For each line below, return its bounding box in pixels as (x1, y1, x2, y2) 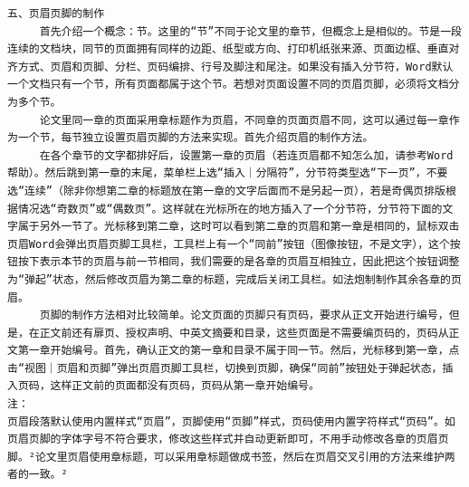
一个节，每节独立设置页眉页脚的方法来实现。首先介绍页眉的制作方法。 (17, 131, 374, 145)
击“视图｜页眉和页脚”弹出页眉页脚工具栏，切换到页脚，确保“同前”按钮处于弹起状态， (7, 361, 443, 375)
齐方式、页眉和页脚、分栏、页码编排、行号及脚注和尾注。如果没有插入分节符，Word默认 (7, 60, 454, 73)
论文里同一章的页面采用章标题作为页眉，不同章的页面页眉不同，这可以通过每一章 (39, 113, 449, 127)
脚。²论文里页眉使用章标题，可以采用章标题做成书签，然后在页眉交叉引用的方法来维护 (7, 450, 445, 463)
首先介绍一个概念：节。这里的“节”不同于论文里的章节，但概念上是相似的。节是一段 (39, 24, 462, 38)
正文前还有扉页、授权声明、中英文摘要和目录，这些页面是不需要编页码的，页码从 (39, 326, 449, 339)
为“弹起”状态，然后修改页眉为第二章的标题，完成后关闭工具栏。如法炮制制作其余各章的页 (7, 272, 462, 286)
